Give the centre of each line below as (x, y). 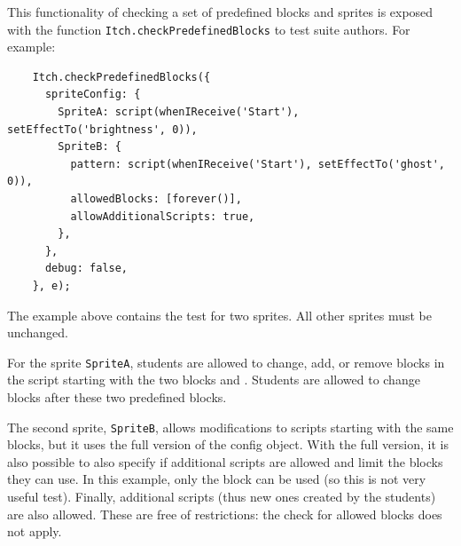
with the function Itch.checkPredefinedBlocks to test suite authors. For (209, 29)
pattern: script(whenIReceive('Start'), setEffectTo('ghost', (258, 164)
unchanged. (38, 332)
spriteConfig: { (93, 95)
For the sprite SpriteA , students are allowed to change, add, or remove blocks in (226, 362)
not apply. (35, 531)
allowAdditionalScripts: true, (163, 216)
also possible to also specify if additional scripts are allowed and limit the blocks (225, 461)
